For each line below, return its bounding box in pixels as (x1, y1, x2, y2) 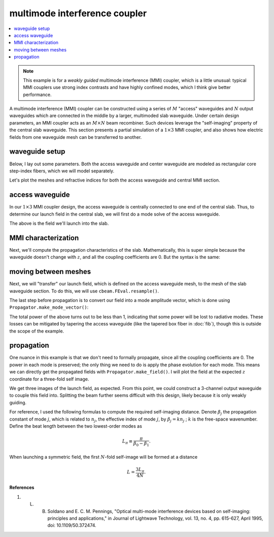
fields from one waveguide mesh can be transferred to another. (9, 134, 142, 140)
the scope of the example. (9, 328, 64, 334)
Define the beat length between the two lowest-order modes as (9, 423, 142, 429)
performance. (23, 92, 52, 98)
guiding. (9, 399, 27, 405)
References (9, 485, 35, 491)
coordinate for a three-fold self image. (9, 376, 89, 382)
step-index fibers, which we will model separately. (9, 168, 115, 174)
